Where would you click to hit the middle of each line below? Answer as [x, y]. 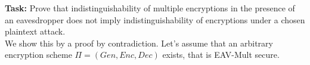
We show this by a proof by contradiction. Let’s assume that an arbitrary [139, 43]
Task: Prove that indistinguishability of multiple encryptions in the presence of [150, 8]
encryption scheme [38, 55]
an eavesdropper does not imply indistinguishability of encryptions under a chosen [155, 19]
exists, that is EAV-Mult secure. [221, 55]
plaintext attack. [35, 31]
